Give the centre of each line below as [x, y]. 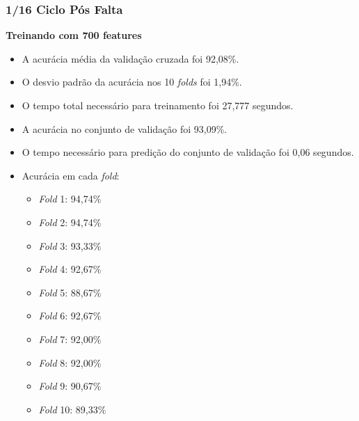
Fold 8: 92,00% [70, 362]
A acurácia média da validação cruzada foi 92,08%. [130, 58]
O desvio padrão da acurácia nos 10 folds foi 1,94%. [132, 82]
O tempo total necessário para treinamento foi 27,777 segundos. [158, 105]
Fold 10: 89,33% [72, 409]
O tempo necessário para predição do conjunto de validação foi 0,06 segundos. [188, 152]
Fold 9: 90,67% [70, 386]
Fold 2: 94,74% [70, 222]
